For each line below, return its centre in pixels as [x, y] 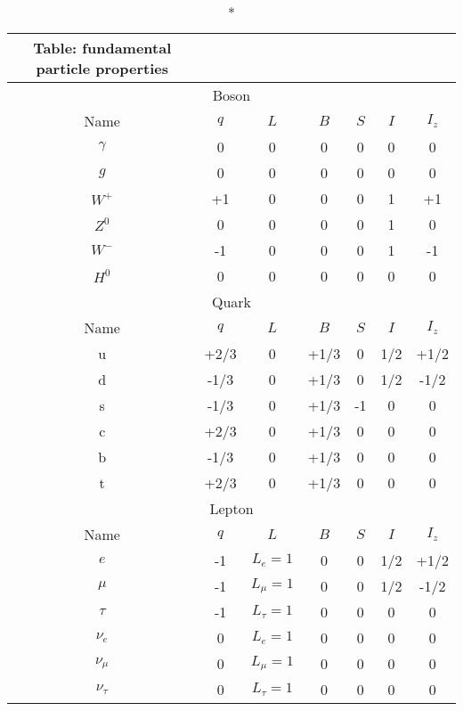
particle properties [102, 68]
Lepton [231, 508]
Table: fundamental [102, 48]
